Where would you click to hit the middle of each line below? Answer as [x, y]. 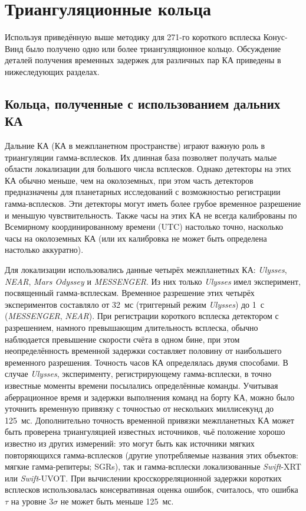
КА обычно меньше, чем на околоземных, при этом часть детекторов [129, 180]
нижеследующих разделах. [52, 71]
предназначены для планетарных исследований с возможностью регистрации [143, 192]
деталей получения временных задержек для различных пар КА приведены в [143, 60]
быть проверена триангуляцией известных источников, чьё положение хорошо [145, 432]
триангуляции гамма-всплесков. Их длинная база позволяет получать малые [141, 157]
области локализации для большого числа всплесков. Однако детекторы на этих [148, 169]
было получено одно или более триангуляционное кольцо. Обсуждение [154, 48]
